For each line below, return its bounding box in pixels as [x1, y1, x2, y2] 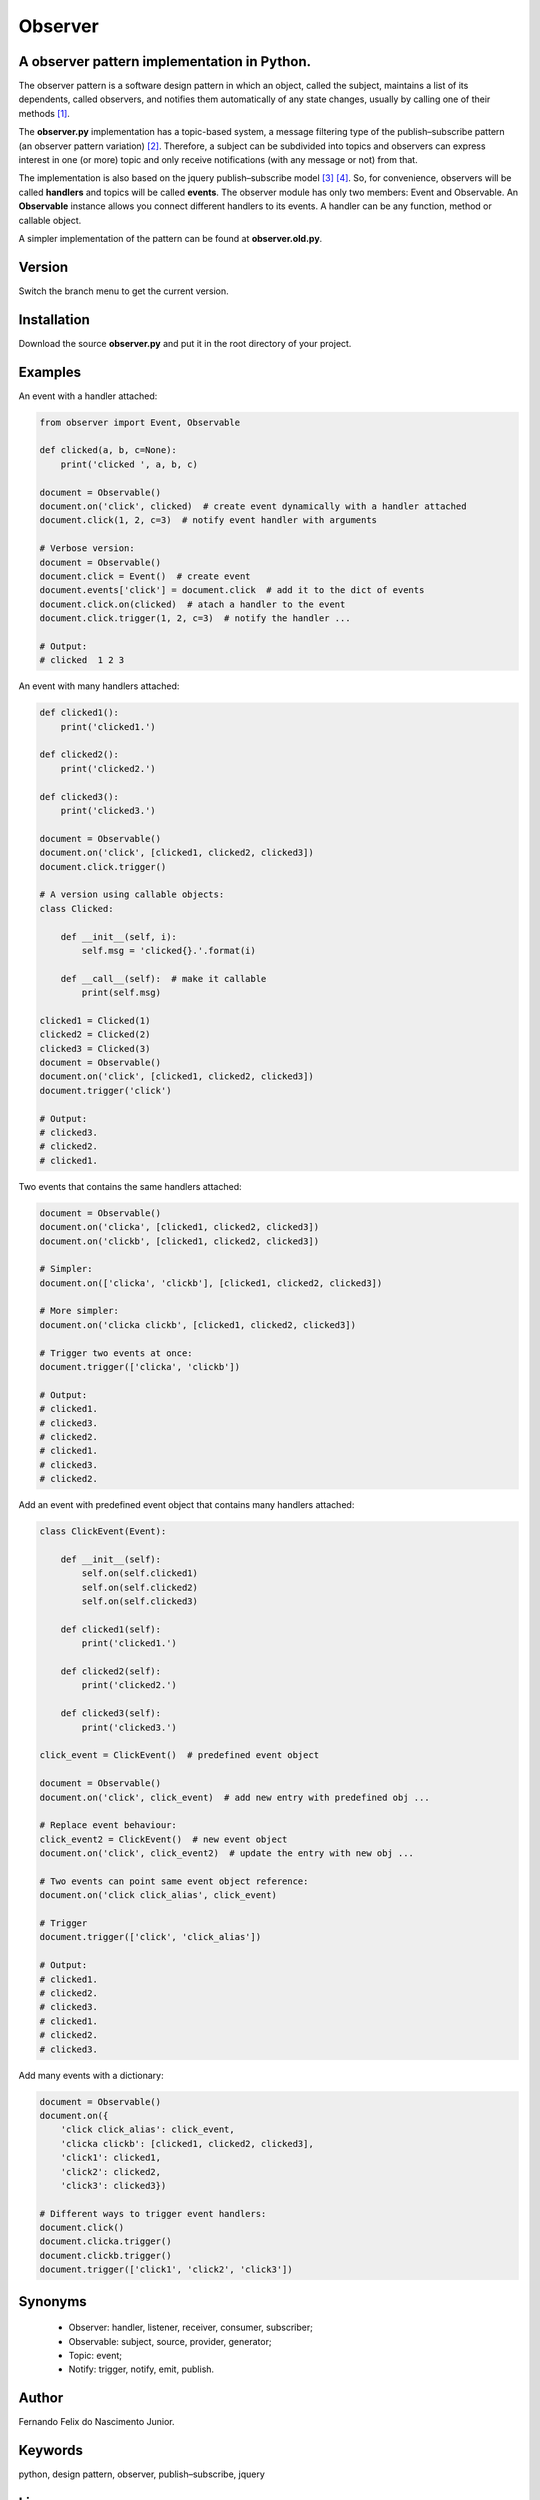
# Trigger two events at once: [39, 1347, 194, 1359]
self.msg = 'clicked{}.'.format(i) [81, 945, 257, 956]
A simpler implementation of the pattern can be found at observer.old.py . [18, 232, 323, 244]
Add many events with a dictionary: [18, 2069, 164, 2081]
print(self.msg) [81, 987, 162, 999]
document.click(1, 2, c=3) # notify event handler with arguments [39, 515, 378, 526]
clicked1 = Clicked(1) [39, 1015, 151, 1026]
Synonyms [18, 2293, 87, 2310]
